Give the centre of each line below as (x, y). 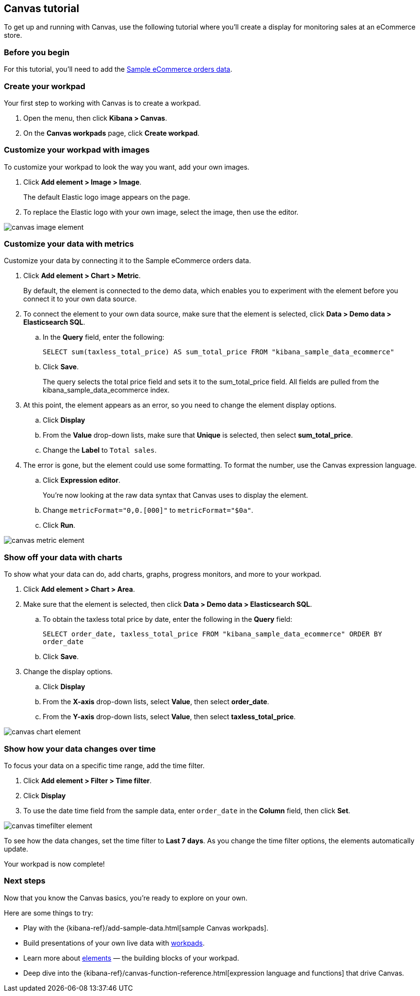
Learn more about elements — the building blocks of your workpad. (131, 958)
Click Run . (59, 525)
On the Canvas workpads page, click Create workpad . (112, 133)
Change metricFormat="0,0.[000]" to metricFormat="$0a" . (148, 510)
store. (13, 35)
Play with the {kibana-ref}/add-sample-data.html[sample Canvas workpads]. (146, 928)
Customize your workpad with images (77, 150)
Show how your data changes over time (80, 749)
